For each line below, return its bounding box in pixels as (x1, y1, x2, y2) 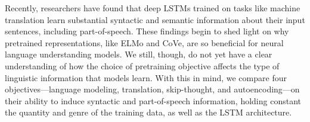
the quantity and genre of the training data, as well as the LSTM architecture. (5, 106, 292, 118)
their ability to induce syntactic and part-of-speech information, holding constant (5, 94, 302, 107)
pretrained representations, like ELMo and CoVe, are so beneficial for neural (5, 36, 284, 49)
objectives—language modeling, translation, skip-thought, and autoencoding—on (5, 83, 300, 95)
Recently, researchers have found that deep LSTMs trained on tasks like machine (5, 2, 300, 14)
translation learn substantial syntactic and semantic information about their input (5, 13, 305, 25)
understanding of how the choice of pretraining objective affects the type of (5, 59, 280, 72)
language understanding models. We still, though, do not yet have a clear (5, 48, 272, 60)
